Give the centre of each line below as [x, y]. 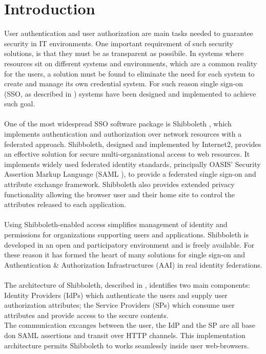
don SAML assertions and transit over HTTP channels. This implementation [125, 335]
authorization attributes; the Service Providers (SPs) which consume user [119, 305]
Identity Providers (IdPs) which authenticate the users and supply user [116, 295]
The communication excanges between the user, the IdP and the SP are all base [130, 325]
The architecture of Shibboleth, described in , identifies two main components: [127, 284]
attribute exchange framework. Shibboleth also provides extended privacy [119, 184]
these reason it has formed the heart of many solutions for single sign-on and [125, 255]
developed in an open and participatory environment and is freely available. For [129, 244]
